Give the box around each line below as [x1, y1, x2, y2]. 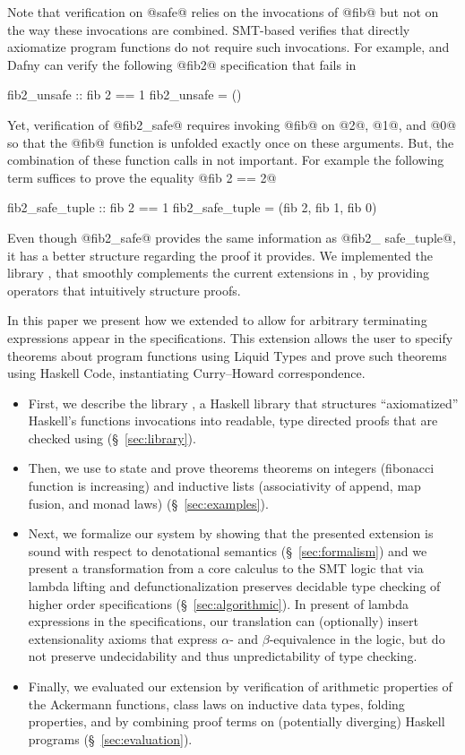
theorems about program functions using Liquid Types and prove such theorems [7, 346, 447, 365]
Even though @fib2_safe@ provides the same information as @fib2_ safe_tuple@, [7, 227, 456, 246]
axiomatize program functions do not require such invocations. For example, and [7, 38, 450, 56]
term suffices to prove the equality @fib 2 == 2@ [7, 167, 277, 186]
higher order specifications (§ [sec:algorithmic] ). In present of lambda [28, 594, 409, 613]
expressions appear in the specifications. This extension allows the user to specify [7, 328, 453, 347]
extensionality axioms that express [28, 629, 218, 648]
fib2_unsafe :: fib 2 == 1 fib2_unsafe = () [7, 85, 242, 104]
